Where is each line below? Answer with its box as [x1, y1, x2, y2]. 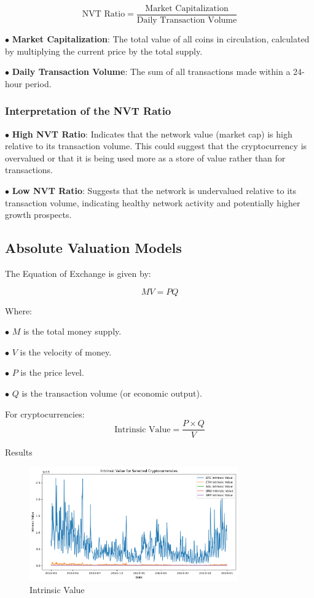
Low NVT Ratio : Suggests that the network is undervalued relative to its [12, 184, 297, 197]
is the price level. [20, 366, 84, 379]
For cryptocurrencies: [5, 407, 85, 420]
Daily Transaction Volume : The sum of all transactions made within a [12, 65, 291, 78]
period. [25, 77, 52, 90]
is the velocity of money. [20, 345, 112, 358]
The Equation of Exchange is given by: [5, 267, 151, 280]
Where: [5, 304, 32, 317]
